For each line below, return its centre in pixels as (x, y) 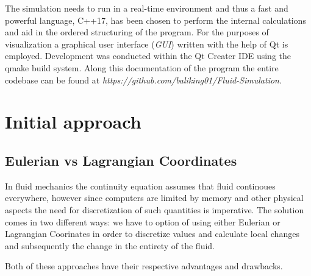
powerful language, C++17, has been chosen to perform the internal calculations (155, 20)
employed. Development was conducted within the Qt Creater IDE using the (148, 56)
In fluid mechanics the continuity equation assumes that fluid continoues (140, 186)
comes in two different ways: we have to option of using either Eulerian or (143, 221)
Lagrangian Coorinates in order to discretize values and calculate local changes (152, 234)
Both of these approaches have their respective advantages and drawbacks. (144, 266)
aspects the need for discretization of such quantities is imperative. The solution (155, 209)
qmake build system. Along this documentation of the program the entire (142, 67)
